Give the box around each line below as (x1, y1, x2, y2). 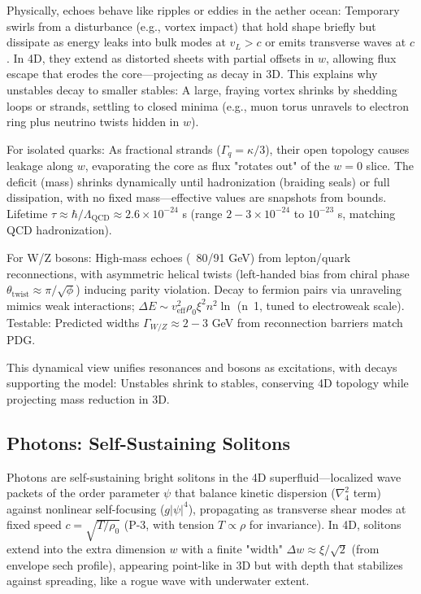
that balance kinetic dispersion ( (174, 484, 336, 501)
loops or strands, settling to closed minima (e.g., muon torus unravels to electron (7, 97, 409, 114)
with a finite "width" (181, 540, 283, 557)
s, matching (337, 204, 396, 221)
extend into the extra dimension (7, 540, 166, 557)
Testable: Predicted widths (7, 313, 140, 330)
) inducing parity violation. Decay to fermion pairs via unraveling (76, 281, 401, 298)
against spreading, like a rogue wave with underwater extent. (7, 572, 310, 589)
